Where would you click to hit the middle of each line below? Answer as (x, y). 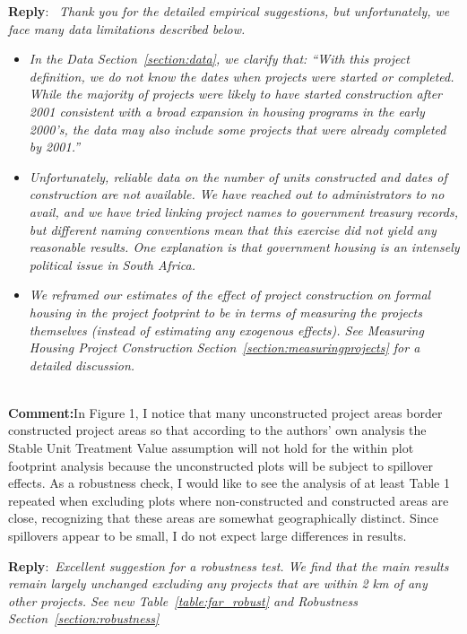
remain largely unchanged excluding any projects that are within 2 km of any (218, 583)
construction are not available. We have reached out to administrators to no (237, 194)
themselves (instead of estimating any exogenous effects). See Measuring (226, 330)
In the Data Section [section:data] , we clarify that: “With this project (219, 59)
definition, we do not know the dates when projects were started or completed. (242, 76)
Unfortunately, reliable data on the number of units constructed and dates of (238, 176)
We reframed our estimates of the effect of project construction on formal (230, 295)
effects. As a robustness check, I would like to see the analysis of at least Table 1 (229, 483)
